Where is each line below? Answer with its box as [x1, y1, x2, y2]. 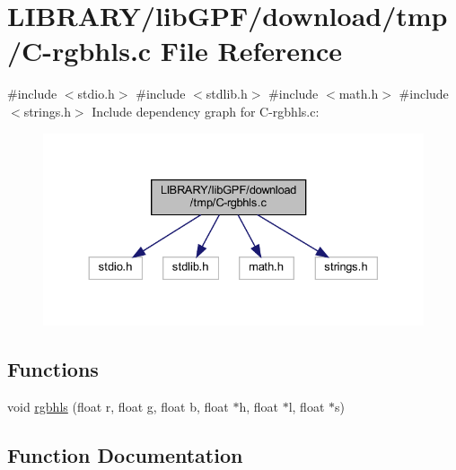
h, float [239, 396, 278, 415]
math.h [338, 84, 379, 103]
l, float [288, 396, 325, 415]
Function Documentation [7, 440, 243, 468]
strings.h [23, 101, 71, 120]
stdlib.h [206, 84, 248, 103]
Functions [7, 354, 99, 382]
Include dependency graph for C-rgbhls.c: [92, 101, 320, 120]
